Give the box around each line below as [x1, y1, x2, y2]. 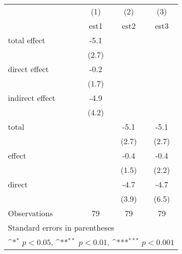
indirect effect [8, 92, 56, 103]
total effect [8, 34, 46, 46]
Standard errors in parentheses [8, 222, 115, 233]
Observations [8, 207, 53, 219]
